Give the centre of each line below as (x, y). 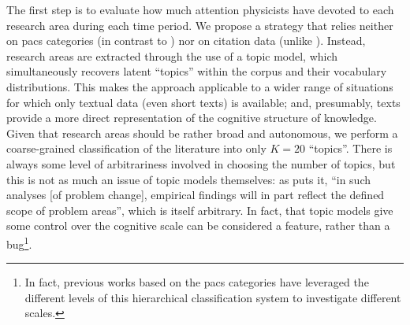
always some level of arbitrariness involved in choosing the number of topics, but (201, 163)
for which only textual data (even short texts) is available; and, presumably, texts (203, 102)
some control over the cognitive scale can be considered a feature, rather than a (198, 225)
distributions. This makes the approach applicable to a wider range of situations (200, 86)
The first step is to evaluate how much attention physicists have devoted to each (200, 9)
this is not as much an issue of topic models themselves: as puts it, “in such (189, 179)
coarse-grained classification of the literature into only (136, 148)
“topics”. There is (350, 148)
